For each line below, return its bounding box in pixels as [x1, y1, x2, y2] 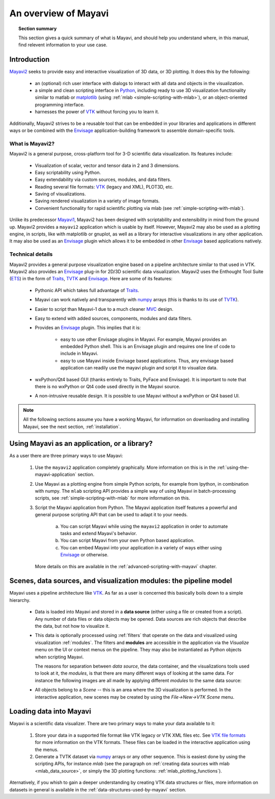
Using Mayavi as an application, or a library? [9, 439, 153, 448]
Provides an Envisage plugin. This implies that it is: [35, 325, 141, 331]
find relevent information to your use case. [18, 42, 107, 48]
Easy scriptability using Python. [35, 169, 101, 175]
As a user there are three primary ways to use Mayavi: [9, 452, 123, 459]
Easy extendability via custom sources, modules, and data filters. [35, 176, 172, 183]
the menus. [35, 747, 59, 753]
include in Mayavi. [60, 351, 99, 357]
